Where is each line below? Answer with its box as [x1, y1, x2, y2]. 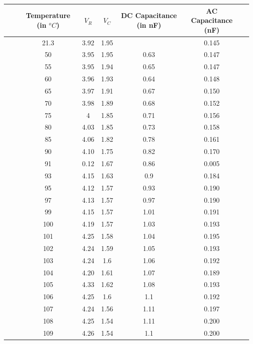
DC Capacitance [121, 10, 177, 20]
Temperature [26, 10, 71, 20]
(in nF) [136, 19, 162, 30]
